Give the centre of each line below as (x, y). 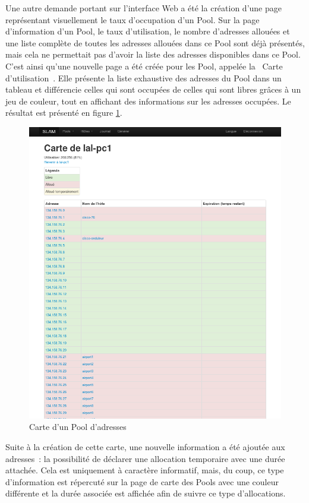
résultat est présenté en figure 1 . (64, 113)
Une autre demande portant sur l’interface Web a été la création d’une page (144, 8)
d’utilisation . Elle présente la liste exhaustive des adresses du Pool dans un (144, 77)
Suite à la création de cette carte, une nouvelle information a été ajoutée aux (145, 447)
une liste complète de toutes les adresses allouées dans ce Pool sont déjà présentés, (155, 42)
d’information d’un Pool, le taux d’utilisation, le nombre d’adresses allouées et (148, 31)
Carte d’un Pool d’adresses (78, 427)
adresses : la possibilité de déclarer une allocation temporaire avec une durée (145, 458)
